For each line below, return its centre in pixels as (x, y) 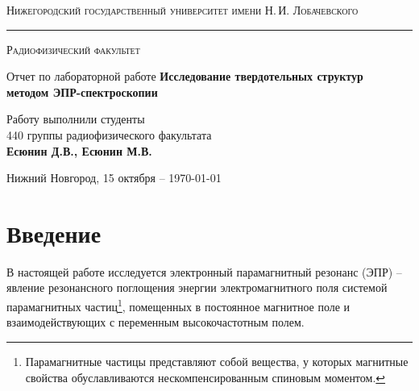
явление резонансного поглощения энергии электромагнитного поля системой (197, 287)
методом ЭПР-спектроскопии (82, 92)
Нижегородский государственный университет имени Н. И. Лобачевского (183, 10)
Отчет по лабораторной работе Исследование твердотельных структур (185, 76)
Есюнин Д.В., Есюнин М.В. (79, 150)
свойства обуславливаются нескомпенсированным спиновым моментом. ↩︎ (205, 377)
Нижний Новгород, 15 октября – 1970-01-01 (114, 178)
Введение (54, 233)
